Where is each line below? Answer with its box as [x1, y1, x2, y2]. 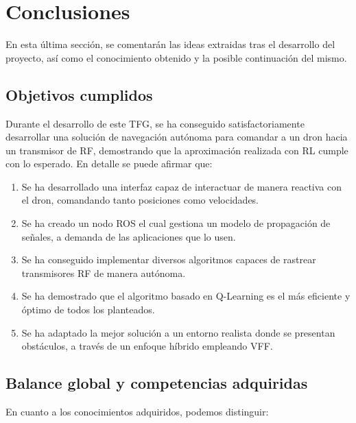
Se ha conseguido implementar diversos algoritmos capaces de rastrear [21, 252, 316, 267]
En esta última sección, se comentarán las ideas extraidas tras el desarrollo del [5, 37, 335, 51]
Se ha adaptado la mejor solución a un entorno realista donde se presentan [21, 325, 335, 339]
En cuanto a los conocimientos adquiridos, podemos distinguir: [5, 404, 269, 419]
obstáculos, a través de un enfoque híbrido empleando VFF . [21, 339, 273, 353]
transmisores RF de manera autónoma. [21, 265, 186, 280]
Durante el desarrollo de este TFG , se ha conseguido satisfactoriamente [5, 116, 305, 130]
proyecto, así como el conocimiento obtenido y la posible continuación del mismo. [5, 50, 347, 64]
